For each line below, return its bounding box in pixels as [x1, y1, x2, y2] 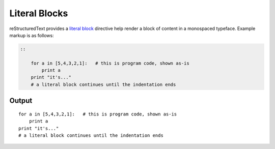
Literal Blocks [9, 8, 68, 19]
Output [9, 97, 33, 105]
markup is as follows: [9, 32, 54, 38]
